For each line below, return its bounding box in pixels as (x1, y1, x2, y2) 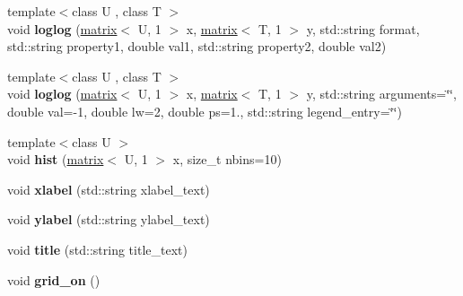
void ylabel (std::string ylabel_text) (7, 210, 210, 229)
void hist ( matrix (7, 150, 104, 169)
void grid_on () (7, 270, 100, 289)
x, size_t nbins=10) (172, 150, 282, 169)
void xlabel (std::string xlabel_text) (7, 179, 210, 198)
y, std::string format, (306, 19, 420, 38)
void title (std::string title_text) (7, 239, 188, 258)
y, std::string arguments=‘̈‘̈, (306, 84, 457, 103)
